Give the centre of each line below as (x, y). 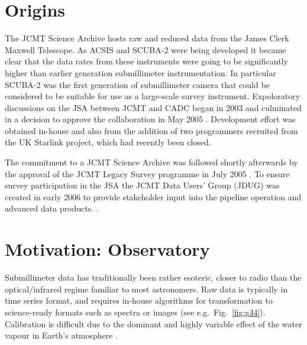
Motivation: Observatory (107, 249)
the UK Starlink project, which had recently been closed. (108, 142)
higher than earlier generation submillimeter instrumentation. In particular (140, 72)
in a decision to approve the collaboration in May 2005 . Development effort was (150, 119)
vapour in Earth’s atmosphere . (62, 335)
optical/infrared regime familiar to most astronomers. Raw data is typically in (146, 289)
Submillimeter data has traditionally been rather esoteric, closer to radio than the (153, 277)
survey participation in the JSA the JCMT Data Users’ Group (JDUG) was (142, 185)
